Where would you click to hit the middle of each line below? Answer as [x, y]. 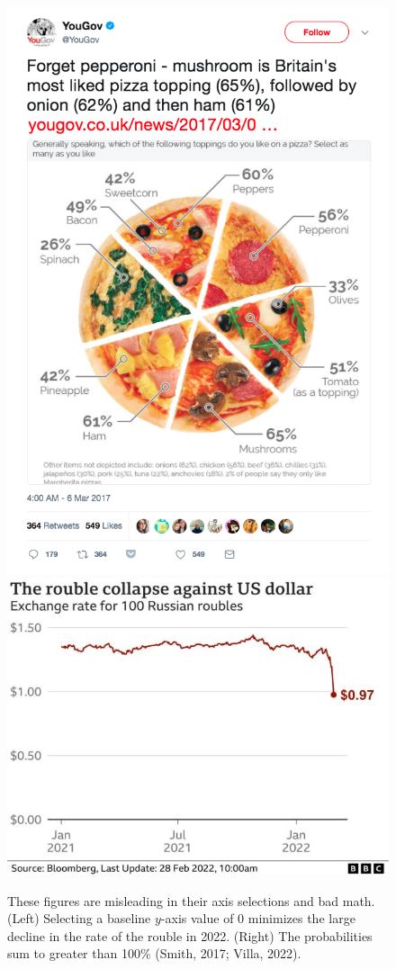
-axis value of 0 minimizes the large [258, 918]
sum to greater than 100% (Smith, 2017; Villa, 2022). [154, 953]
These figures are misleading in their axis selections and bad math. [191, 900]
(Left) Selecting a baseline [79, 918]
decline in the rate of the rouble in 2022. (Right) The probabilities [190, 935]
